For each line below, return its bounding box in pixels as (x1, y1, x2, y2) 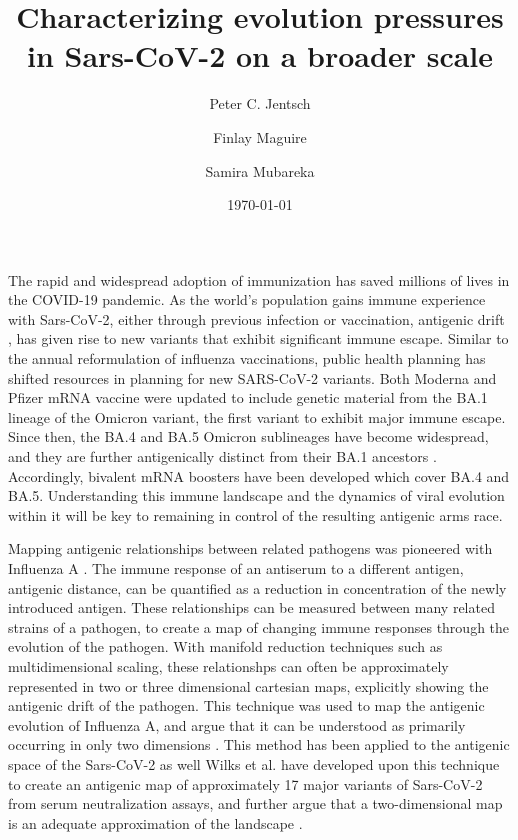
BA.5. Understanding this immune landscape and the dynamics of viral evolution (8, 485, 505, 506)
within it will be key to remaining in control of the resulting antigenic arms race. (8, 504, 503, 525)
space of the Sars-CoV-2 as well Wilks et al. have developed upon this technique (8, 753, 500, 774)
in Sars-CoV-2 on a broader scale (26, 35, 494, 76)
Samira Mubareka (205, 160, 315, 181)
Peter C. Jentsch (209, 93, 311, 114)
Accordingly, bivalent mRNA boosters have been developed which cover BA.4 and (8, 465, 510, 486)
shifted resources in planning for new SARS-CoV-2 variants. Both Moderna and (8, 367, 497, 388)
